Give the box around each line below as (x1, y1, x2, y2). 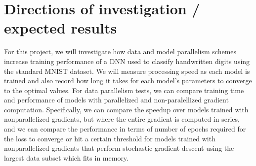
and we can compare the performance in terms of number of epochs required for (4, 124, 246, 134)
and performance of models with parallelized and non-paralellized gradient (4, 95, 229, 105)
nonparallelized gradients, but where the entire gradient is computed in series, (4, 114, 240, 124)
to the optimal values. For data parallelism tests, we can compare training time (4, 85, 244, 95)
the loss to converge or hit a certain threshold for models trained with (4, 133, 215, 143)
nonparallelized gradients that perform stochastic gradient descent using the (4, 143, 234, 153)
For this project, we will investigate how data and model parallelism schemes (4, 46, 237, 57)
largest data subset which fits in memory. (4, 152, 128, 163)
